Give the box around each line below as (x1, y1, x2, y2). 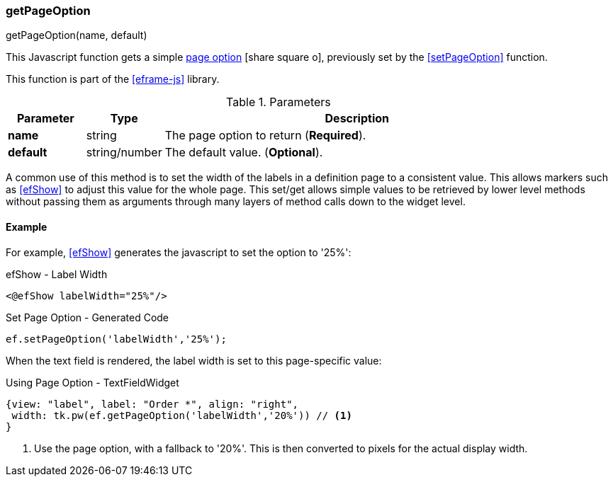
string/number (86, 145, 162, 160)
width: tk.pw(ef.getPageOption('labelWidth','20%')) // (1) (11, 409, 352, 421)
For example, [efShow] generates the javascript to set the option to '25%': (6, 246, 352, 258)
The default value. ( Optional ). (164, 145, 323, 160)
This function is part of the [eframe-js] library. (6, 73, 220, 86)
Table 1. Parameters (226, 95, 331, 110)
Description (325, 111, 389, 126)
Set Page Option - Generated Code (6, 311, 169, 323)
